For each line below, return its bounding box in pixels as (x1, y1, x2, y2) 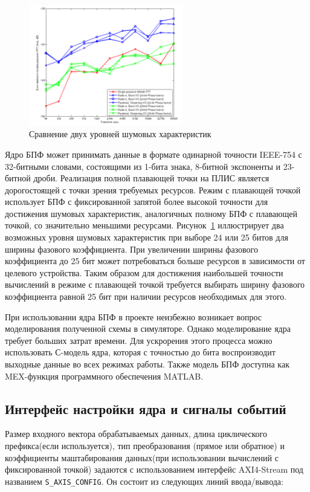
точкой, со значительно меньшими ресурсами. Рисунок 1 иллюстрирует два (5, 219, 284, 231)
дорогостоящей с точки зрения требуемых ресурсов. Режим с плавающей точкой (5, 183, 301, 196)
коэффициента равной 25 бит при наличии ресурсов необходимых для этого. (5, 290, 287, 303)
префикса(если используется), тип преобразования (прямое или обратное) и (5, 439, 285, 452)
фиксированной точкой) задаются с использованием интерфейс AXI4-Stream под (5, 463, 303, 476)
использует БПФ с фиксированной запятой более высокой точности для (5, 195, 268, 208)
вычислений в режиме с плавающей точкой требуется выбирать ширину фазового (5, 278, 305, 291)
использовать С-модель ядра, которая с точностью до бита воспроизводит (5, 346, 276, 358)
